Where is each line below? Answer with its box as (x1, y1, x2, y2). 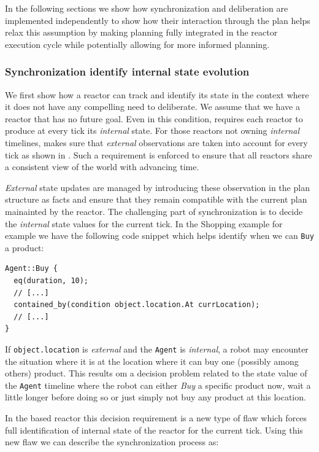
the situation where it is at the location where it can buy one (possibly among (5, 354, 299, 367)
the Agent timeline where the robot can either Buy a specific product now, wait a (5, 378, 311, 391)
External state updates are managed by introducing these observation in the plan (5, 181, 310, 193)
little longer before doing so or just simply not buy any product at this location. (5, 391, 306, 403)
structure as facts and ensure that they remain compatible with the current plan (5, 193, 307, 206)
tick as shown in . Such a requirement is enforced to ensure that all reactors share (5, 148, 312, 161)
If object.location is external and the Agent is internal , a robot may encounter (5, 342, 309, 355)
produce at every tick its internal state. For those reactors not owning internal (5, 124, 300, 137)
